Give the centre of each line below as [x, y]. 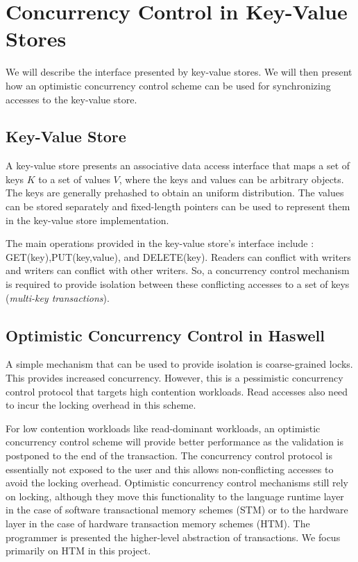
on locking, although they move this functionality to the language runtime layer [175, 496]
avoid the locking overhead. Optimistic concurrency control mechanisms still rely [177, 483]
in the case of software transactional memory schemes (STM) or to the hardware [177, 510]
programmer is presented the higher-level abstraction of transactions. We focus [173, 537]
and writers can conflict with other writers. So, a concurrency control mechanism [178, 270]
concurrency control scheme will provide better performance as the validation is [174, 442]
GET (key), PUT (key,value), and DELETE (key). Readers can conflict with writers [178, 256]
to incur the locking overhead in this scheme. [101, 405]
